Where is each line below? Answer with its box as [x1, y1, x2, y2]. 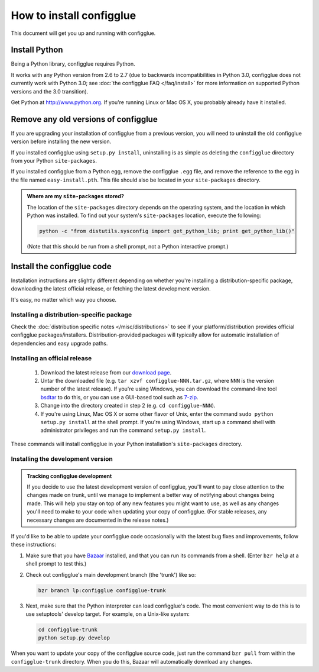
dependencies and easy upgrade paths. [11, 340, 108, 347]
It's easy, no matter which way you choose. [11, 296, 117, 303]
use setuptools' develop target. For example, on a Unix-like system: [25, 610, 190, 618]
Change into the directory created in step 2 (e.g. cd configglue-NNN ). [40, 402, 216, 409]
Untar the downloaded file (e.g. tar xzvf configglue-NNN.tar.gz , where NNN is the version [40, 377, 274, 384]
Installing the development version [11, 455, 113, 463]
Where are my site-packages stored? [27, 193, 124, 200]
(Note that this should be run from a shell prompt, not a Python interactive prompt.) [27, 243, 229, 250]
